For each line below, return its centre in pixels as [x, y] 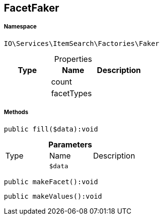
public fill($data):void [51, 129]
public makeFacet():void [51, 182]
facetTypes [72, 93]
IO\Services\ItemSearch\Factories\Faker [82, 43]
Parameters [70, 144]
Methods [16, 112]
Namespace [20, 27]
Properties [73, 59]
